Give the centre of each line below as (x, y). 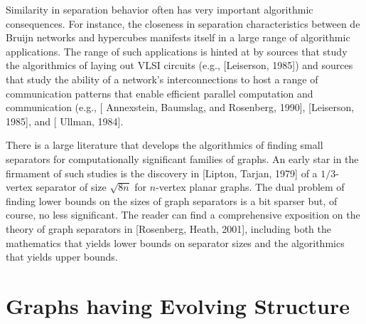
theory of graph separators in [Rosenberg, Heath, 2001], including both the (169, 228)
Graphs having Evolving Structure (178, 305)
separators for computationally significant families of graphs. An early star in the (182, 158)
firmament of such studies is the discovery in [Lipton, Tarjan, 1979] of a (162, 173)
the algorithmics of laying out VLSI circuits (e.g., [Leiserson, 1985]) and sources (179, 65)
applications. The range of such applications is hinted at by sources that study (177, 51)
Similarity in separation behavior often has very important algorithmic (160, 9)
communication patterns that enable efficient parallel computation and (160, 93)
